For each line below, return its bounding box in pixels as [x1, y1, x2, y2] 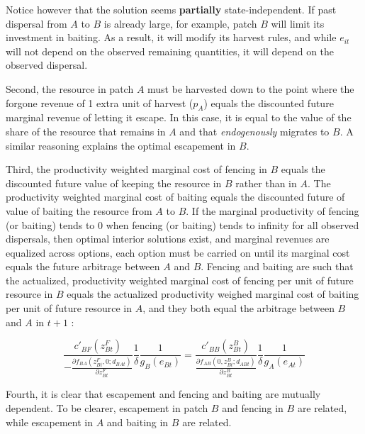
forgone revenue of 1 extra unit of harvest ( [6, 95, 193, 110]
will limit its [271, 16, 325, 30]
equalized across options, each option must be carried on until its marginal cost [6, 245, 350, 260]
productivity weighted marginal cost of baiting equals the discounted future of [6, 189, 345, 204]
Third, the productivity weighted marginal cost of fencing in [6, 162, 267, 177]
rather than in [235, 175, 297, 190]
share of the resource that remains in [6, 123, 166, 138]
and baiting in [106, 414, 169, 429]
